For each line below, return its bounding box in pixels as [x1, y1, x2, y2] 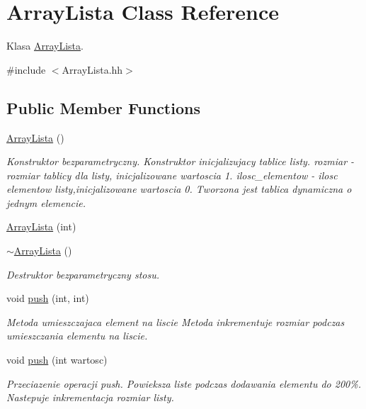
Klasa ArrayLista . [6, 38, 84, 53]
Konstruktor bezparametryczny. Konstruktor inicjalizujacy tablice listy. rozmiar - [6, 154, 355, 169]
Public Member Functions [6, 96, 200, 118]
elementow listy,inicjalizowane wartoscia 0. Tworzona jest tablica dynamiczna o [6, 181, 352, 196]
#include [6, 62, 46, 77]
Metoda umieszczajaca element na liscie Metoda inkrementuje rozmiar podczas [6, 314, 345, 329]
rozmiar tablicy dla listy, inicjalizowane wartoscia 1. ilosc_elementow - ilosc [6, 167, 338, 182]
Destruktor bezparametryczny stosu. [6, 267, 159, 281]
